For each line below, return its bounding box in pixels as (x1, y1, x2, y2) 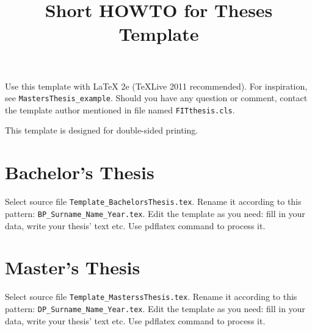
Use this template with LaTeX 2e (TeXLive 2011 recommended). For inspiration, (5, 79, 308, 92)
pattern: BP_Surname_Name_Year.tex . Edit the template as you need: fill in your (5, 207, 305, 219)
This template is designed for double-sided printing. (5, 124, 198, 137)
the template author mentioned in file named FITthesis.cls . (5, 103, 235, 116)
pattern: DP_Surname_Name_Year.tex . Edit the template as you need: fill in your (5, 302, 305, 315)
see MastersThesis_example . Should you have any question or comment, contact (5, 91, 308, 104)
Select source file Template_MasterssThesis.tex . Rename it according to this (5, 290, 297, 303)
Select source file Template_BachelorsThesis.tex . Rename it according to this (5, 195, 302, 208)
